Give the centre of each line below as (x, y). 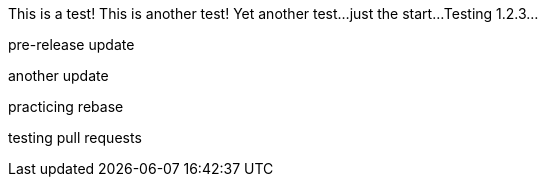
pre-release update (71, 44)
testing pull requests (75, 137)
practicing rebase (66, 106)
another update (58, 75)
